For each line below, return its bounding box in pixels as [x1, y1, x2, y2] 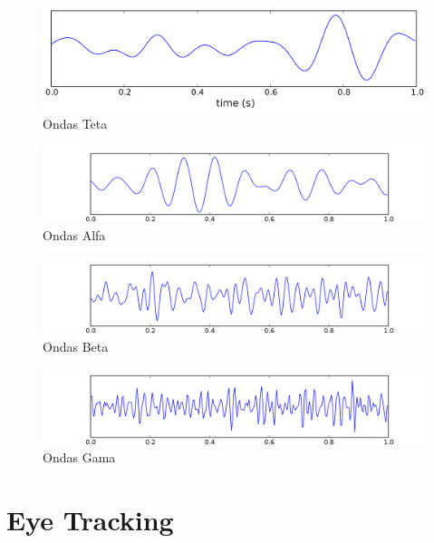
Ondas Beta [43, 336, 109, 355]
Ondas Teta [43, 114, 108, 133]
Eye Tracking [6, 501, 174, 538]
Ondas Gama [43, 448, 116, 467]
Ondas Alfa [43, 225, 106, 244]
